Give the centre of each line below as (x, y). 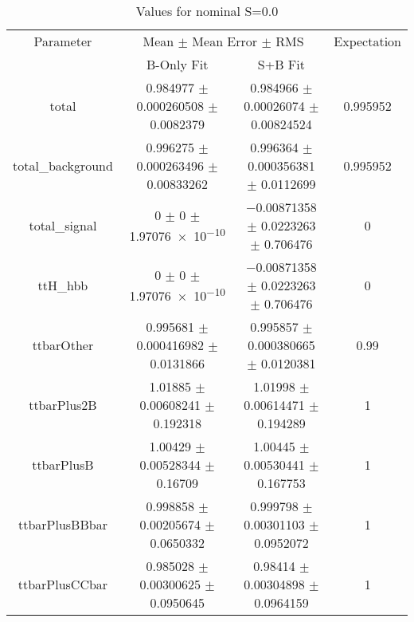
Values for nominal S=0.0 (207, 11)
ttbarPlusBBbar (62, 524)
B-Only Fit (178, 64)
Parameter (63, 41)
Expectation (367, 41)
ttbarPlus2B (63, 405)
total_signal (63, 225)
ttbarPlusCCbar (63, 584)
